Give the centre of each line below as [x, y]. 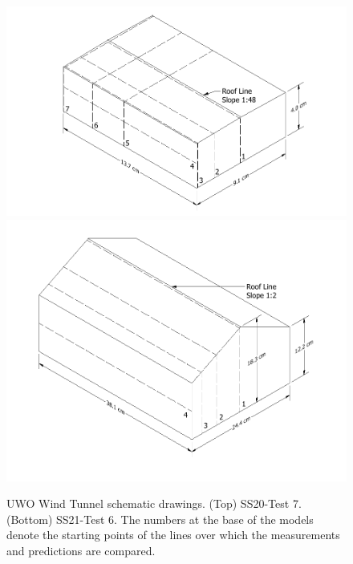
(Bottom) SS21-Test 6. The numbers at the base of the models [160, 519]
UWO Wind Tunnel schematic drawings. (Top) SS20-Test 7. [154, 503]
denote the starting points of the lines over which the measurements [173, 535]
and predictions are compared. [81, 551]
